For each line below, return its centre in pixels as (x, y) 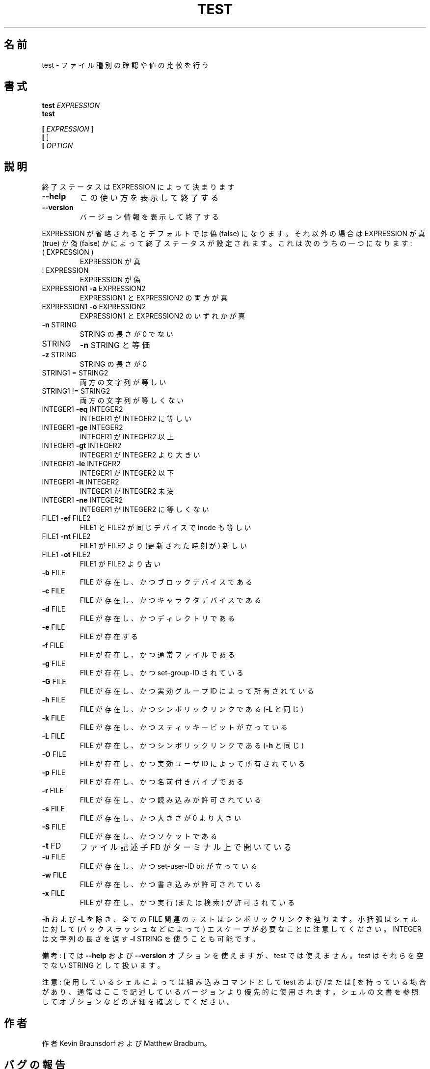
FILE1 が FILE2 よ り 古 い (120, 564)
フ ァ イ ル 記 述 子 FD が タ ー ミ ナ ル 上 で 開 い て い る (186, 847)
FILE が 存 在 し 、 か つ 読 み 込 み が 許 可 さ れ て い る (170, 800)
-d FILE (54, 609)
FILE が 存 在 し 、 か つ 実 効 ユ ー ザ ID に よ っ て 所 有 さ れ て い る (192, 764)
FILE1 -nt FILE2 (66, 536)
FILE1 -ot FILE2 (66, 555)
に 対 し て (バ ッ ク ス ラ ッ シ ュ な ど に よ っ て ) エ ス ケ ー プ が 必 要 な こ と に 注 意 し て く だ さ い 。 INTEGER (232, 929)
